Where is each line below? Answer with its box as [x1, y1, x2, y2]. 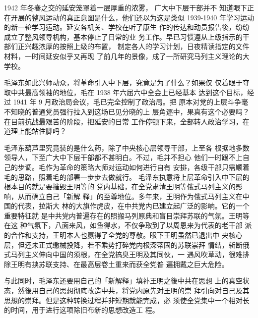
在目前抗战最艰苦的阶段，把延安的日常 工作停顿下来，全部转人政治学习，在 [4, 116, 250, 126]
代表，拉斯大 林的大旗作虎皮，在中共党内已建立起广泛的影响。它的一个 [17, 201, 250, 211]
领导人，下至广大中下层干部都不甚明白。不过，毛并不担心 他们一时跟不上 [4, 152, 243, 162]
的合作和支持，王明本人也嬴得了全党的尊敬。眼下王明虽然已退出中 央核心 [4, 230, 243, 240]
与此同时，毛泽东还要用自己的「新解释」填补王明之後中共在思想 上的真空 [4, 275, 243, 286]
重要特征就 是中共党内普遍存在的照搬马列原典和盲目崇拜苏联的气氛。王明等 [4, 210, 250, 220]
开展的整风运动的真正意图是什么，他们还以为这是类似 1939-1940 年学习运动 [10, 12, 254, 22]
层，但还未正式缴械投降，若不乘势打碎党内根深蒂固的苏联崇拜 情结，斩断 [4, 239, 243, 250]
